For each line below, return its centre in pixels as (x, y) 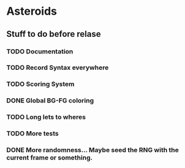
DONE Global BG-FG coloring (50, 101)
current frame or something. (50, 158)
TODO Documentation (40, 52)
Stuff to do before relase (54, 34)
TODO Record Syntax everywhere (58, 67)
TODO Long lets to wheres (46, 117)
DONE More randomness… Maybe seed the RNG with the (92, 150)
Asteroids (32, 11)
